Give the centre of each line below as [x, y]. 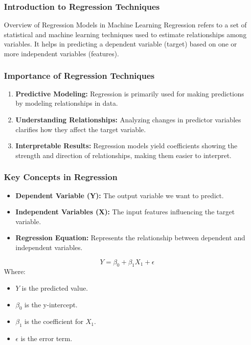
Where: [15, 271]
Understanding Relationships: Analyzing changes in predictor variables [128, 119]
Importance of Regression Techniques [79, 75]
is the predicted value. [55, 287]
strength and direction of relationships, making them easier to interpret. [123, 155]
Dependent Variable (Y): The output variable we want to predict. [120, 195]
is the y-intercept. [51, 304]
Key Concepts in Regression [61, 177]
